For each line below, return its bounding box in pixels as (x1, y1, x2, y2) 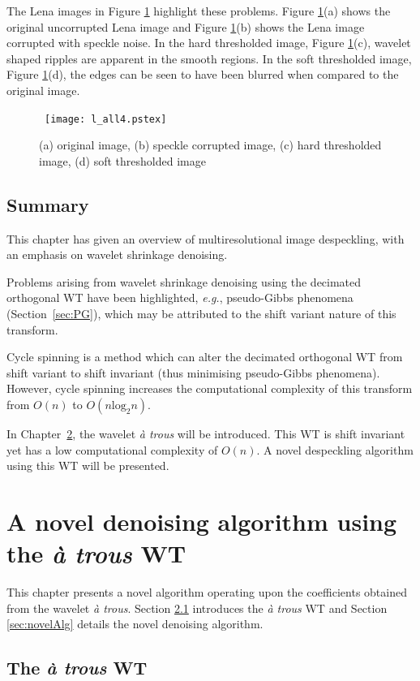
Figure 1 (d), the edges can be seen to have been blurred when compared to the (6, 66, 399, 83)
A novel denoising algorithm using (6, 504, 397, 537)
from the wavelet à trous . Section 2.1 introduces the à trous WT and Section (6, 599, 388, 616)
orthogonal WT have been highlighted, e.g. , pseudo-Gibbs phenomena (6, 289, 354, 306)
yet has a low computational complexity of (6, 441, 218, 458)
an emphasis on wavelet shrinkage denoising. (6, 246, 228, 263)
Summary (6, 192, 89, 217)
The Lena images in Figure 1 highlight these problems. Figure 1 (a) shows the (6, 2, 391, 19)
